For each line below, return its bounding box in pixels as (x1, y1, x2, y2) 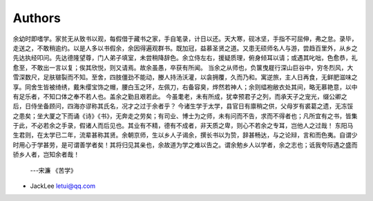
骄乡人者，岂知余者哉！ (12, 151, 79, 159)
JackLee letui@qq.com (30, 182, 96, 190)
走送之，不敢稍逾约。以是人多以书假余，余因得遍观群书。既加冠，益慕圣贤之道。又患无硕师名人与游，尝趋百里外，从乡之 (12, 44, 358, 52)
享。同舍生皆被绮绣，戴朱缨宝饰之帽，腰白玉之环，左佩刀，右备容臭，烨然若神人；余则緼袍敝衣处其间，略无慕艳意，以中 (12, 83, 358, 91)
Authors (12, 10, 61, 26)
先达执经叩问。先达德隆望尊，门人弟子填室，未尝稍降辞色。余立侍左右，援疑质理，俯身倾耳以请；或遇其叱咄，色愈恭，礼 (12, 54, 358, 62)
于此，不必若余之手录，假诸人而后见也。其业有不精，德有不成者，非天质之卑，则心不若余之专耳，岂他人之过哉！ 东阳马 (12, 122, 354, 130)
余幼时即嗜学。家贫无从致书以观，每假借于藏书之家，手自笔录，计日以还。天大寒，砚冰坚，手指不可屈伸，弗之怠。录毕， (12, 35, 358, 43)
